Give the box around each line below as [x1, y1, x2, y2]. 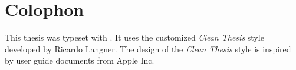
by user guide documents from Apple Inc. [5, 54, 154, 66]
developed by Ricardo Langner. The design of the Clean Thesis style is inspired [5, 42, 291, 55]
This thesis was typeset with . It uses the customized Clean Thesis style [5, 31, 264, 44]
